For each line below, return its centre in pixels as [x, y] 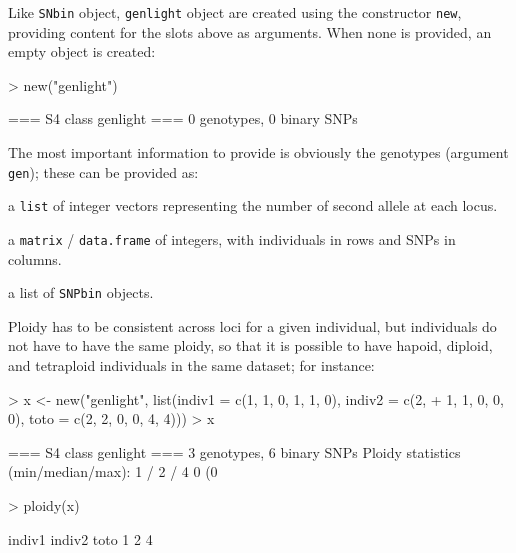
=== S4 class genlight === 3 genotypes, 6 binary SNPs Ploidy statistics [234, 451]
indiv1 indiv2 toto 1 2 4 [80, 538]
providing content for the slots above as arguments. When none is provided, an [250, 31]
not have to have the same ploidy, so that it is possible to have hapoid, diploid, [250, 345]
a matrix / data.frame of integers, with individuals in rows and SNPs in [232, 238]
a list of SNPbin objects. [81, 292]
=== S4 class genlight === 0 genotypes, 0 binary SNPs [183, 118]
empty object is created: [82, 51]
